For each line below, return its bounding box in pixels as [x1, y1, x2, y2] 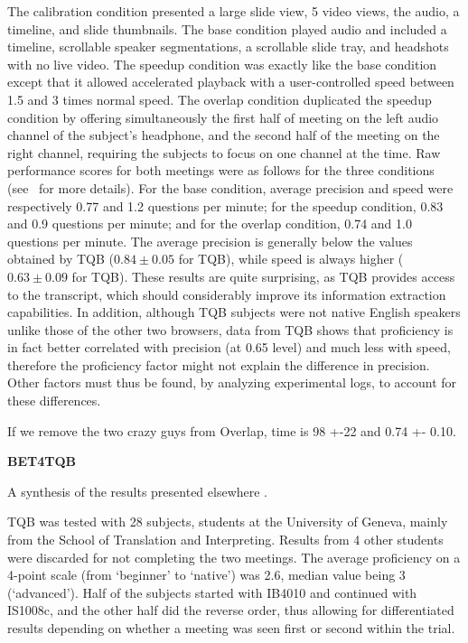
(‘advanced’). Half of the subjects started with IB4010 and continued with [7, 582, 417, 601]
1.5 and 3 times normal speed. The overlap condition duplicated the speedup [7, 89, 432, 108]
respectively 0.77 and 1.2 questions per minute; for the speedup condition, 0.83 [7, 196, 444, 215]
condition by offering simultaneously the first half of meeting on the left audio [7, 107, 439, 126]
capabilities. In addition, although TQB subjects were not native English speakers [7, 303, 461, 321]
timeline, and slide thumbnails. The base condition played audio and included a [7, 19, 447, 38]
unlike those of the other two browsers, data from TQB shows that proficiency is [7, 320, 454, 339]
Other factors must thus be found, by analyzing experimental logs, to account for [7, 373, 457, 392]
